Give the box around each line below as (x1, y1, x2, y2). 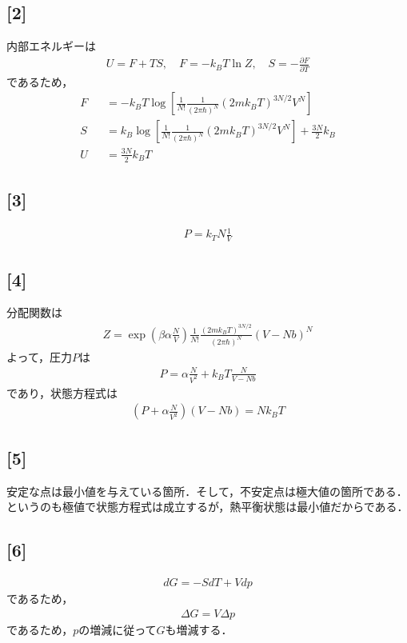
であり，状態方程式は (6, 384, 118, 401)
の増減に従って (78, 621, 157, 637)
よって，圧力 (6, 348, 72, 365)
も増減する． (165, 621, 233, 637)
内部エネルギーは (6, 38, 96, 54)
